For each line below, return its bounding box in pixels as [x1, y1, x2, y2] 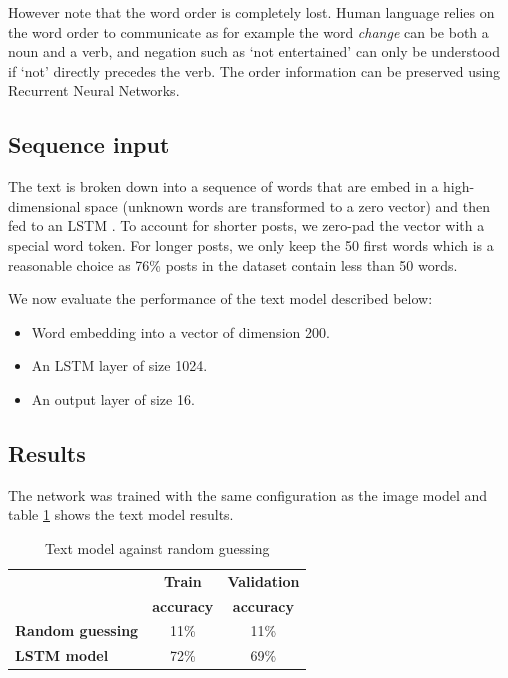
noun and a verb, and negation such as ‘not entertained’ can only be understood [8, 41, 500, 62]
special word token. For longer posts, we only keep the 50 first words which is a [8, 234, 494, 255]
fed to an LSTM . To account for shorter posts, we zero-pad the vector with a [8, 215, 485, 236]
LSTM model [15, 645, 109, 666]
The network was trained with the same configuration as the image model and [8, 484, 488, 505]
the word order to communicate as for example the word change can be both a [8, 21, 489, 42]
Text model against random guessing [44, 537, 270, 558]
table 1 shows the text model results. [8, 504, 234, 525]
